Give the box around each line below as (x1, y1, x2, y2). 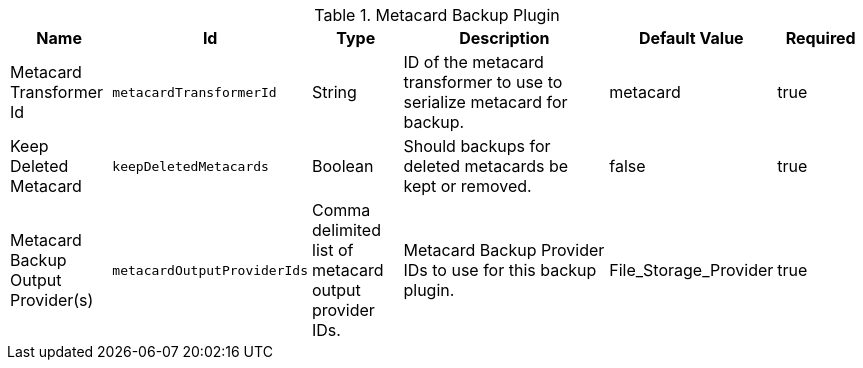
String (312, 82, 357, 102)
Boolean (312, 156, 374, 176)
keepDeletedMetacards (112, 158, 269, 174)
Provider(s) (10, 290, 94, 310)
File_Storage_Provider (609, 260, 774, 280)
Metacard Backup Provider (403, 240, 605, 260)
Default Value (638, 28, 744, 48)
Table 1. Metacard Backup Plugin (314, 5, 560, 25)
